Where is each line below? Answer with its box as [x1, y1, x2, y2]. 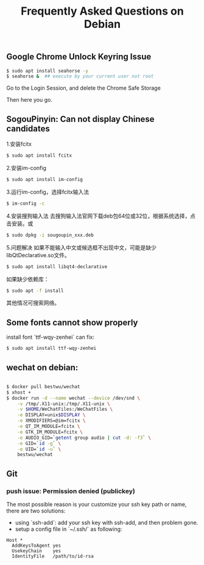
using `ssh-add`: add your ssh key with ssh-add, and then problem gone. [15, 519, 199, 526]
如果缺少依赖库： [6, 275, 49, 283]
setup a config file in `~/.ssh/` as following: [15, 525, 122, 533]
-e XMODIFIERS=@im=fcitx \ [17, 418, 86, 424]
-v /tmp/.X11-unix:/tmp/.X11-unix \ [17, 400, 111, 407]
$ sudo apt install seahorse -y [6, 68, 88, 74]
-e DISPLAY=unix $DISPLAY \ [17, 412, 86, 418]
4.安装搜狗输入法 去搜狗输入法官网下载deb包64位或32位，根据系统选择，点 [6, 212, 196, 219]
